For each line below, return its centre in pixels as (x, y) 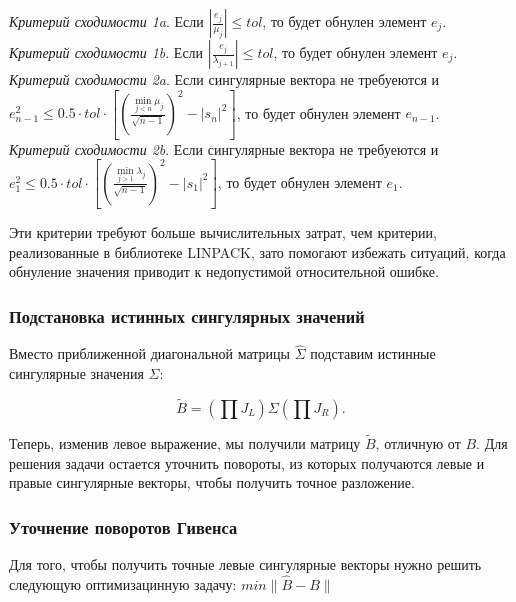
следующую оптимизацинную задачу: (123, 583)
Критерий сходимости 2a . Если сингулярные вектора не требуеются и (224, 79)
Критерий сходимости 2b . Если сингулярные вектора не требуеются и (224, 148)
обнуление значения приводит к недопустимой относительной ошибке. (224, 271)
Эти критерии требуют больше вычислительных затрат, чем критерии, (223, 232)
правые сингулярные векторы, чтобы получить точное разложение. (212, 482)
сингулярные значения (76, 373)
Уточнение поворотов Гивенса (123, 526)
